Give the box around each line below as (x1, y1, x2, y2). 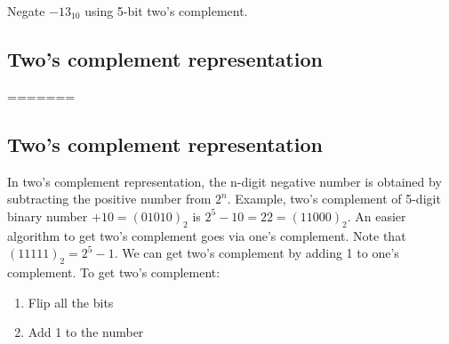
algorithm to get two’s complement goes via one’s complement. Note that (7, 226, 406, 244)
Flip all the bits (28, 292, 114, 311)
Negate (7, 2, 45, 20)
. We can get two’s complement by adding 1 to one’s (114, 244, 399, 262)
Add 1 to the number (28, 323, 144, 341)
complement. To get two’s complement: (7, 262, 220, 281)
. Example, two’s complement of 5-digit (227, 189, 441, 208)
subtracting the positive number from (7, 189, 212, 208)
